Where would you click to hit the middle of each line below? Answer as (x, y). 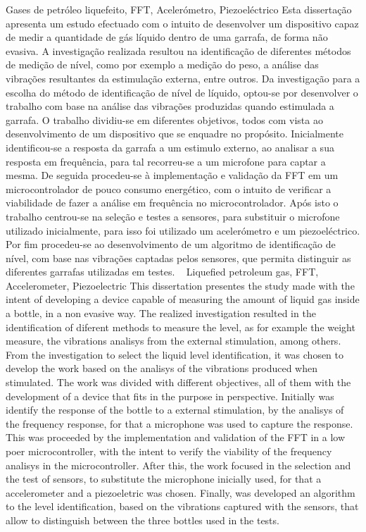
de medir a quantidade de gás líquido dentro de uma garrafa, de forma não (167, 37)
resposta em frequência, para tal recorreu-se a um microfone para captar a (166, 161)
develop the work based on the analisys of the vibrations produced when (162, 368)
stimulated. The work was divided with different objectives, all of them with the (178, 382)
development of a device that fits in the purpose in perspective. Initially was (170, 396)
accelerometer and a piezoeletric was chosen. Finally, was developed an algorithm (181, 492)
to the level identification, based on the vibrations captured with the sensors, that (182, 506)
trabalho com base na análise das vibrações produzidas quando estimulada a (170, 106)
